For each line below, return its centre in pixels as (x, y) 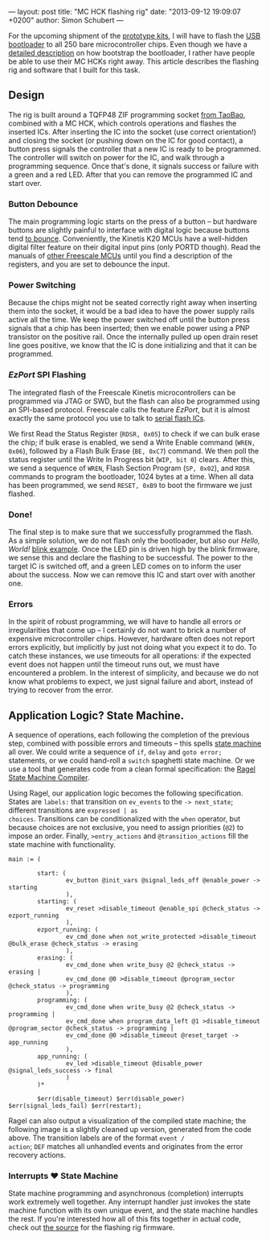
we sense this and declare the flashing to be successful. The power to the (131, 558)
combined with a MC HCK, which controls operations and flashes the (123, 123)
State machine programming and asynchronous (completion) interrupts (126, 1193)
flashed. (22, 494)
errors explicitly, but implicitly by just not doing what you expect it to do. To (133, 647)
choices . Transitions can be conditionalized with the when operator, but (125, 819)
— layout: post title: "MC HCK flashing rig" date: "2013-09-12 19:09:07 (125, 12)
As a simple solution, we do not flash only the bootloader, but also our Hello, (135, 540)
